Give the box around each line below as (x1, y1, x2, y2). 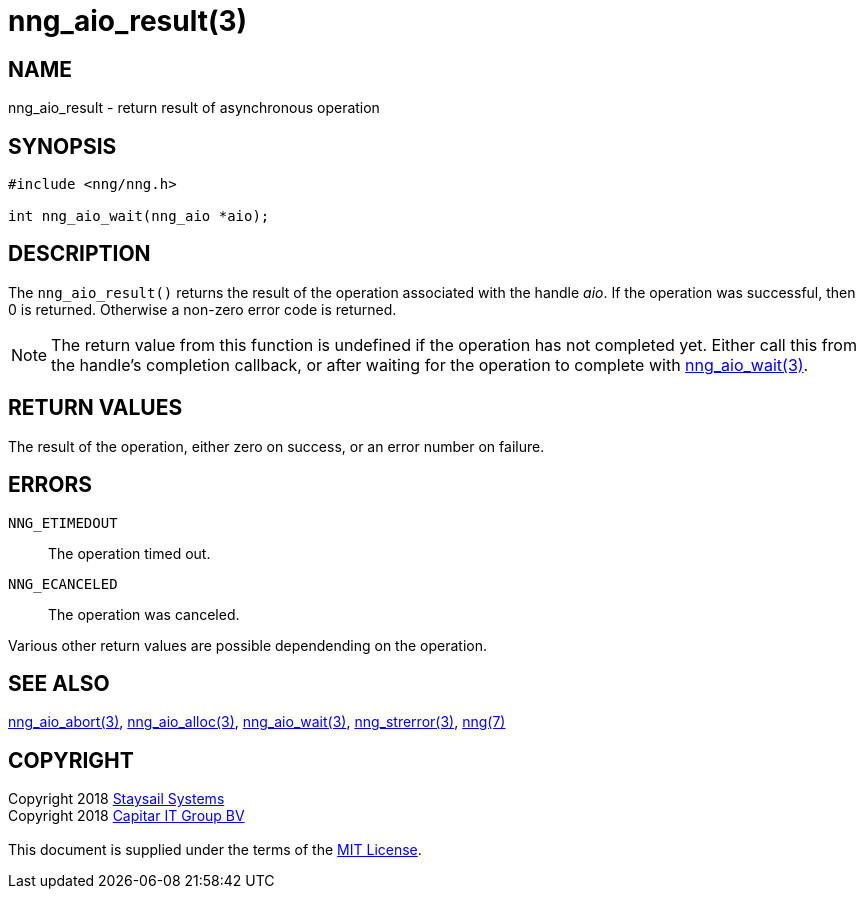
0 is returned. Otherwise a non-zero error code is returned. (8, 300, 397, 318)
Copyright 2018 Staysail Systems (8, 790, 225, 808)
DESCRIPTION (8, 241, 151, 267)
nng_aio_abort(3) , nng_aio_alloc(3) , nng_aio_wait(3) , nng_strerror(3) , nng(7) (8, 713, 506, 731)
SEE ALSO (8, 670, 110, 696)
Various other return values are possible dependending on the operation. (8, 636, 488, 654)
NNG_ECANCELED (8, 575, 118, 592)
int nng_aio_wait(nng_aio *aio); (8, 208, 270, 225)
